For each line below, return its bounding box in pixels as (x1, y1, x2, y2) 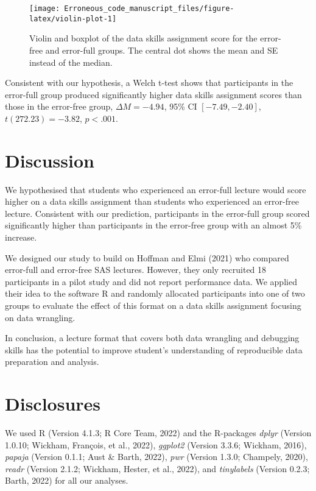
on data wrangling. (5, 311, 75, 323)
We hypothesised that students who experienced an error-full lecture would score (5, 183, 306, 196)
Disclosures (5, 391, 101, 416)
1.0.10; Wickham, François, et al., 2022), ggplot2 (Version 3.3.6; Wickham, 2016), (5, 438, 307, 451)
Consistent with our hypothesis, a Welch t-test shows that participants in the (5, 76, 293, 89)
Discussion (5, 147, 94, 172)
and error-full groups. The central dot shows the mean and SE (45, 43, 278, 56)
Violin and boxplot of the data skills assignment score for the (29, 32, 258, 44)
